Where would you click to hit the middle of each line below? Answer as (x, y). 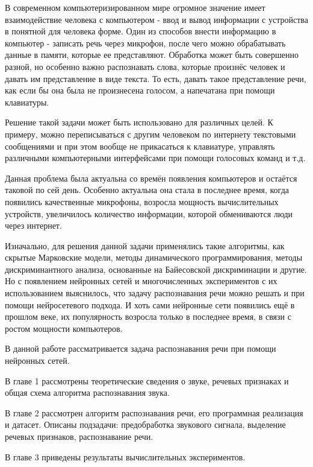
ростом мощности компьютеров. (64, 328)
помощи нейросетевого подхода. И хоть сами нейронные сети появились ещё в (150, 304)
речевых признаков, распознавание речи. (79, 436)
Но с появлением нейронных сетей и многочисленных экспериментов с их (141, 281)
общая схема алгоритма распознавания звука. (87, 392)
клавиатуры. (27, 102)
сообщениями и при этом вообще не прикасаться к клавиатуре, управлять (140, 146)
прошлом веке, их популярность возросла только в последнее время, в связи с (148, 316)
